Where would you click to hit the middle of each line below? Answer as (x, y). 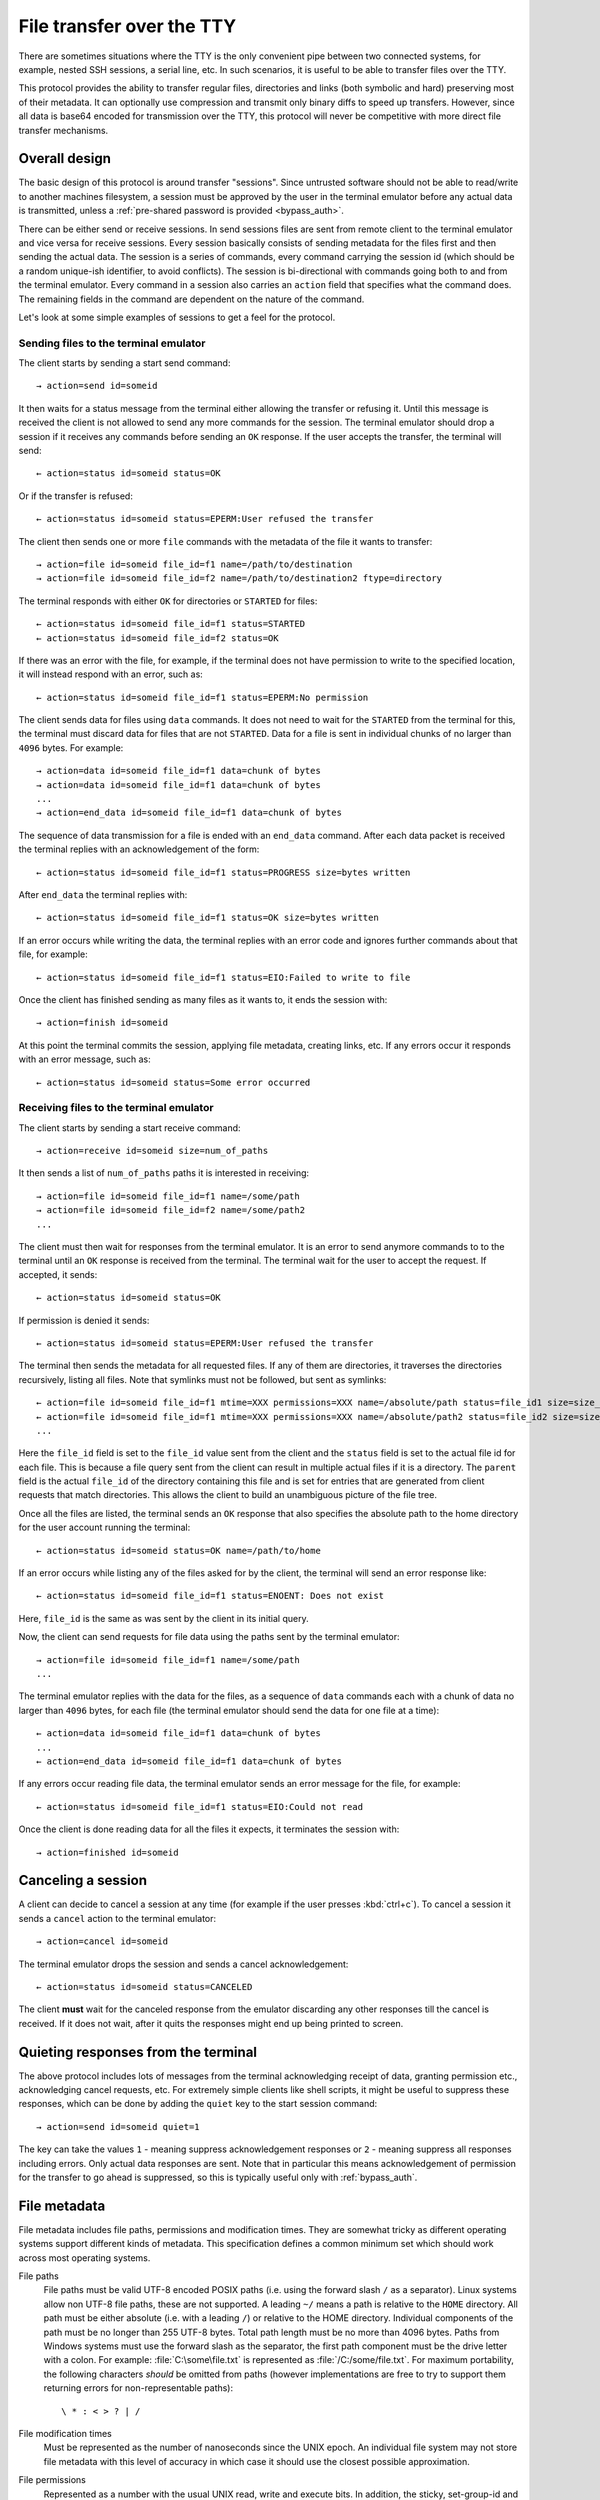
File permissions (52, 2480)
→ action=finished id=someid (107, 1852)
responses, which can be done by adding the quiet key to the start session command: (198, 2104)
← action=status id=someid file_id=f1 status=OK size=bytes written (207, 918)
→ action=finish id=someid (102, 1023)
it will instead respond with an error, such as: (111, 674)
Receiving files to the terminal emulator (116, 1108)
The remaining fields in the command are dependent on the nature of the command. (191, 299)
